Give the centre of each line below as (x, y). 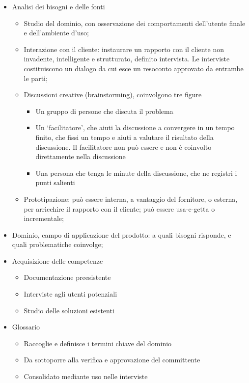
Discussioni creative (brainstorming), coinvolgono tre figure (113, 95)
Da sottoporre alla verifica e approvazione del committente (112, 360)
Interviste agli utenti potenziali (70, 294)
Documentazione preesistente (67, 277)
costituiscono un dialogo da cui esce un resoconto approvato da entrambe (134, 68)
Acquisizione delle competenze (57, 260)
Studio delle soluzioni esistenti (69, 310)
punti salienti (55, 182)
